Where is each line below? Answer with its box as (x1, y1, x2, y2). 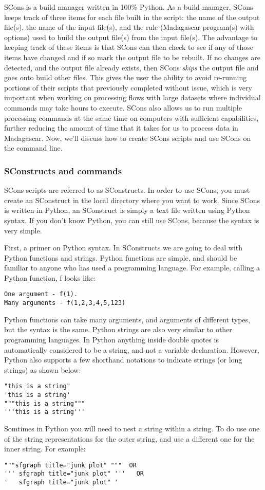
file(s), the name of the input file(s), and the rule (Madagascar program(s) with (4, 22, 254, 32)
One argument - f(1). (4, 291, 78, 298)
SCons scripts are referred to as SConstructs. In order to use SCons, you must (4, 185, 250, 195)
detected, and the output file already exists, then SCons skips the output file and (4, 62, 259, 72)
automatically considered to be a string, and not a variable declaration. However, (4, 344, 259, 355)
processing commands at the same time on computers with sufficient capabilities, (4, 112, 259, 123)
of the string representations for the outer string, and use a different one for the (4, 433, 255, 444)
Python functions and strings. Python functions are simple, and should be (4, 252, 237, 263)
